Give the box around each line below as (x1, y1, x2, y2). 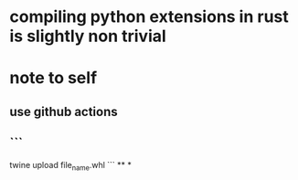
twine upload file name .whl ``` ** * (9, 159, 133, 173)
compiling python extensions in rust (9, 6, 290, 27)
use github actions (9, 103, 119, 120)
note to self (9, 68, 98, 89)
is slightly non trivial (9, 26, 166, 47)
